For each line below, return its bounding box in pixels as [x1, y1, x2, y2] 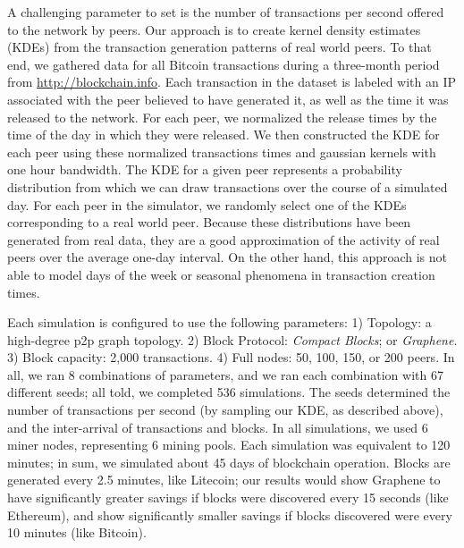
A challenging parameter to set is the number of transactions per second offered [7, 3, 444, 21]
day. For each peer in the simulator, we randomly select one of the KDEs [7, 195, 407, 214]
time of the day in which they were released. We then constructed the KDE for [7, 125, 440, 144]
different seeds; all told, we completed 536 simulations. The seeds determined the [7, 383, 451, 401]
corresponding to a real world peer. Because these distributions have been [7, 213, 411, 232]
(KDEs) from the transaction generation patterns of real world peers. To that [7, 38, 432, 56]
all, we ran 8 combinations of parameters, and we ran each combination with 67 [7, 365, 443, 384]
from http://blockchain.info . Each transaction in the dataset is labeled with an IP [7, 72, 457, 91]
